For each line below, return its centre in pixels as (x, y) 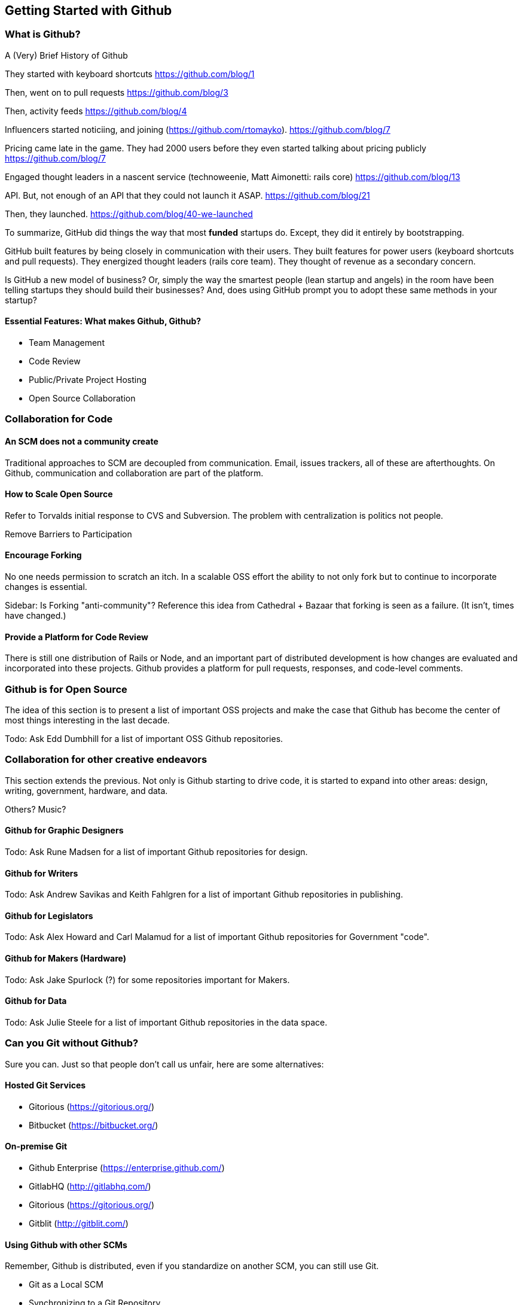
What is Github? (43, 34)
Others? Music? (36, 809)
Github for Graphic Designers (64, 831)
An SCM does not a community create (82, 441)
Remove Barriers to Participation (68, 534)
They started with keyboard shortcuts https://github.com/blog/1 (130, 74)
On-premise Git (36, 1146)
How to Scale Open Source (59, 494)
